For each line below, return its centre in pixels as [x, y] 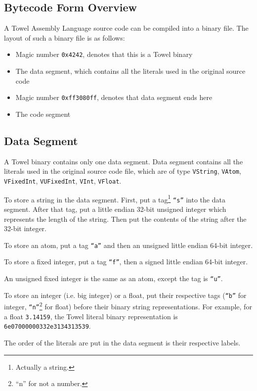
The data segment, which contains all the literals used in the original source [130, 71]
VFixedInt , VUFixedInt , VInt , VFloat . [63, 180]
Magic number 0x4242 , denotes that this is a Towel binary [104, 54]
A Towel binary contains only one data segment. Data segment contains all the [124, 161]
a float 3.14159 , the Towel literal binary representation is [91, 316]
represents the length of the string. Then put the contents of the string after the [125, 219]
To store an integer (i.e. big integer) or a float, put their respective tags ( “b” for [125, 295]
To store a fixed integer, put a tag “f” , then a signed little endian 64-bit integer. [126, 262]
